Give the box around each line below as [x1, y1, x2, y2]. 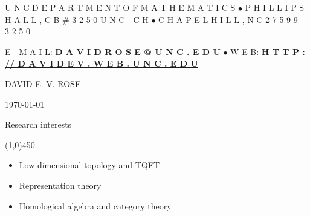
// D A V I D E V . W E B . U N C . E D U [5, 57, 198, 70]
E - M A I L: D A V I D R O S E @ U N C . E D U [5, 45, 221, 57]
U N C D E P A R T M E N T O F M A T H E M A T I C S [5, 1, 236, 13]
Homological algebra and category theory [19, 199, 172, 212]
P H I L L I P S [245, 1, 305, 13]
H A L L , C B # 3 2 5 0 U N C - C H [5, 13, 149, 25]
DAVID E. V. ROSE [5, 77, 81, 90]
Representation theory [19, 178, 102, 191]
